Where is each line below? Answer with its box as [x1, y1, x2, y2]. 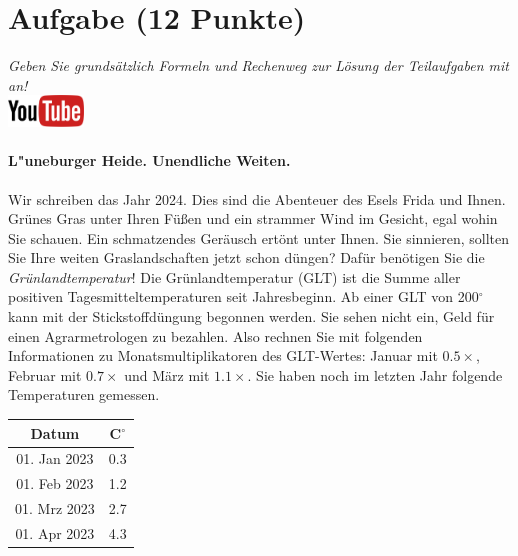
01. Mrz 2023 [15, 498, 95, 519]
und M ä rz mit [124, 364, 210, 385]
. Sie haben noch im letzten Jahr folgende [247, 364, 503, 385]
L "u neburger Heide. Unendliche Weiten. [8, 150, 291, 171]
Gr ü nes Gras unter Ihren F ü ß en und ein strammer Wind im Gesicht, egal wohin [8, 208, 498, 229]
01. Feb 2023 [16, 473, 94, 494]
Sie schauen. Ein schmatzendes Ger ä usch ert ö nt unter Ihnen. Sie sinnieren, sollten [8, 227, 510, 248]
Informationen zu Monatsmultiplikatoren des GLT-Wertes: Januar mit [8, 345, 438, 366]
